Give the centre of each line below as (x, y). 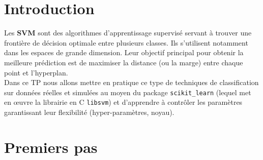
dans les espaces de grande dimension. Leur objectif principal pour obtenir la (124, 52)
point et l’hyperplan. (36, 72)
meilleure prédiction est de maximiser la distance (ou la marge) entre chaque (124, 62)
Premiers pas (51, 147)
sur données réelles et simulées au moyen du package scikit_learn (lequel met (128, 92)
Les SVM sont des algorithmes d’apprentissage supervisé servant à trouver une (128, 33)
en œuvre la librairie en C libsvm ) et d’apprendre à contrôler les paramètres (123, 102)
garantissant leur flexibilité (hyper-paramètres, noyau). (89, 112)
